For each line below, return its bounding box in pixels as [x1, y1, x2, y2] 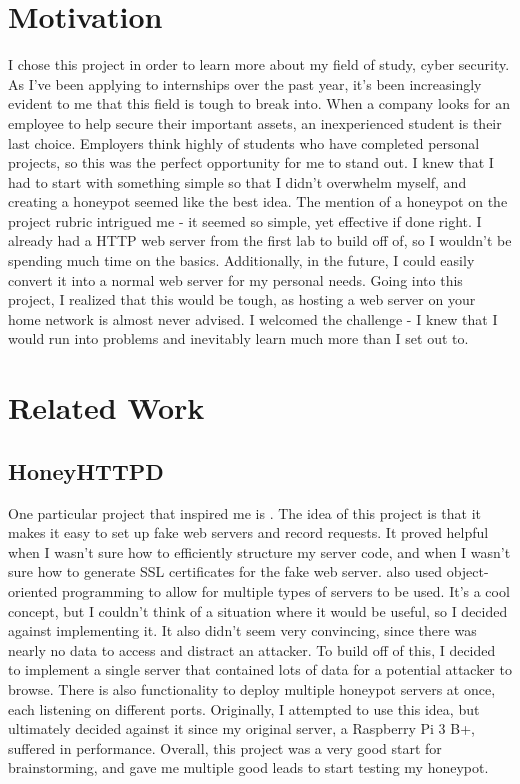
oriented [8, 580, 58, 601]
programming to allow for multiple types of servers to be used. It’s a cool [62, 580, 510, 601]
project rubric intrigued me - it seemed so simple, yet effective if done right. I [8, 210, 482, 231]
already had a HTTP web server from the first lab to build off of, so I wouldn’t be [8, 230, 512, 251]
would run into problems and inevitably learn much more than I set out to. [8, 328, 469, 349]
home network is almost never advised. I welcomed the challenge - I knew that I [8, 308, 498, 329]
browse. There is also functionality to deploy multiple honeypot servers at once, [8, 678, 496, 699]
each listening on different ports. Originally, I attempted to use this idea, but [8, 698, 480, 719]
